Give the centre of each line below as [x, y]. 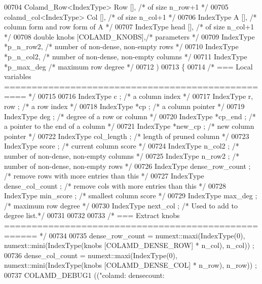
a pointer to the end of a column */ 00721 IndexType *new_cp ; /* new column [129, 126]
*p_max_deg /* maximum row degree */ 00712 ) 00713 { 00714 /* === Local [128, 66]
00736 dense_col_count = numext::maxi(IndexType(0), [91, 255]
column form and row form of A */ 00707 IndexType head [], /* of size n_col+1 [129, 27]
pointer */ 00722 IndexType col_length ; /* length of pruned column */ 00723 [127, 136]
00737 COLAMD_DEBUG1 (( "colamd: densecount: [84, 275]
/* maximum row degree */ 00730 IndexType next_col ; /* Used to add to [121, 205]
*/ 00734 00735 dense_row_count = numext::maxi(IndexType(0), [142, 235]
